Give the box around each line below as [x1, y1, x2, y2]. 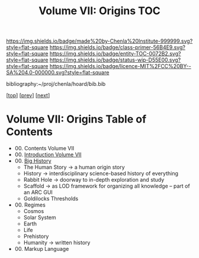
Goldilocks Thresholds [23, 195, 79, 202]
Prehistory [23, 233, 49, 240]
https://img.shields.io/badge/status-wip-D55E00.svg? [49, 56, 181, 63]
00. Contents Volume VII [14, 145, 75, 152]
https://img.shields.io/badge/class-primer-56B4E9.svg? [49, 44, 185, 51]
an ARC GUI [23, 189, 53, 196]
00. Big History [14, 157, 52, 165]
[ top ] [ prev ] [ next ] [6, 92, 50, 99]
